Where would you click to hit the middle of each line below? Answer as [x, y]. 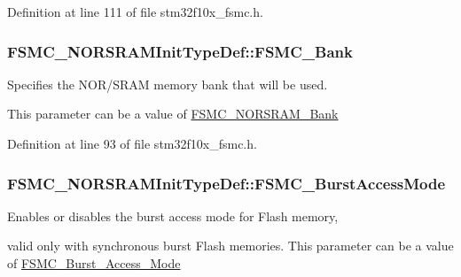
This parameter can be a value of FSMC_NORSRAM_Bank [173, 114]
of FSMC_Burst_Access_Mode [94, 263]
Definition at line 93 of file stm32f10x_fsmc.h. [132, 143]
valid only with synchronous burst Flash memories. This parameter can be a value [230, 246]
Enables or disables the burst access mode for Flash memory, [173, 215]
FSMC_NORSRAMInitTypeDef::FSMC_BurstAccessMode [227, 183]
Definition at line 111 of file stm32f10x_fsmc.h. [135, 12]
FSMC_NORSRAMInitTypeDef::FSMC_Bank [180, 51]
